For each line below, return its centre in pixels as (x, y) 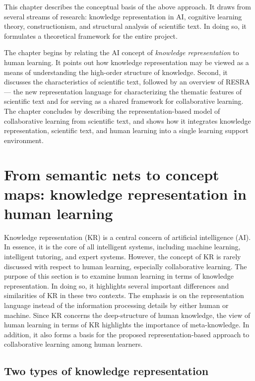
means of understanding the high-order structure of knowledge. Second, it (116, 72)
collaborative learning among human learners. (73, 344)
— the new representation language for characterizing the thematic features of (123, 91)
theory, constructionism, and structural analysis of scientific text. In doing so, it (125, 26)
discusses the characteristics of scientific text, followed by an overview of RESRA (127, 82)
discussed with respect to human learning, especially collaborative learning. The (126, 266)
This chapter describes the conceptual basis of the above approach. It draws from (128, 6)
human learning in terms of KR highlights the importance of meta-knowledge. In (127, 325)
